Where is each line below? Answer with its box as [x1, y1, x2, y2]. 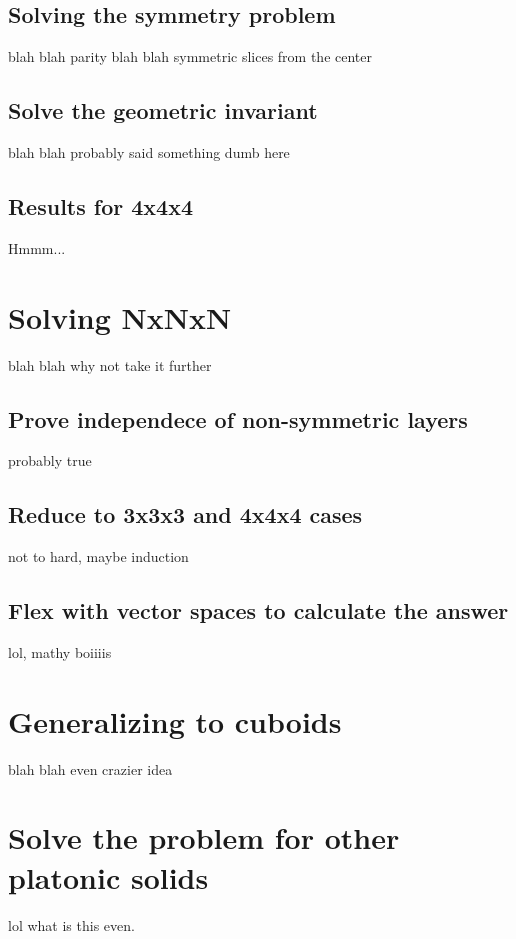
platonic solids [8, 856, 209, 897]
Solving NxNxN [8, 296, 232, 337]
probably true [8, 450, 92, 471]
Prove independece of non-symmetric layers [8, 403, 468, 434]
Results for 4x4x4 [8, 190, 193, 221]
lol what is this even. [8, 914, 135, 935]
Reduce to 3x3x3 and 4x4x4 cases [8, 499, 363, 530]
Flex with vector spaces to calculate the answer [8, 595, 509, 626]
